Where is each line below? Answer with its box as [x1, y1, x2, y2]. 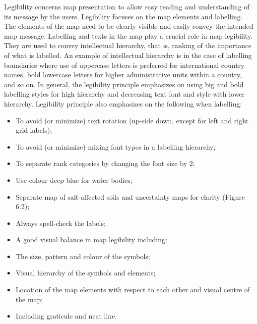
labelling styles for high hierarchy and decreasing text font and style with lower [4, 89, 245, 99]
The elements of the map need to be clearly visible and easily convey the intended [4, 21, 254, 31]
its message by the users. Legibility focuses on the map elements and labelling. [4, 11, 243, 21]
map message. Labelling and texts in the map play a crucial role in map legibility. [4, 30, 253, 41]
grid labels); [15, 125, 52, 135]
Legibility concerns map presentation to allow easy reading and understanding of [4, 1, 250, 11]
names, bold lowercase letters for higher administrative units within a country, [4, 69, 242, 80]
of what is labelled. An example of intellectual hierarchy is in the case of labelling [4, 50, 252, 60]
